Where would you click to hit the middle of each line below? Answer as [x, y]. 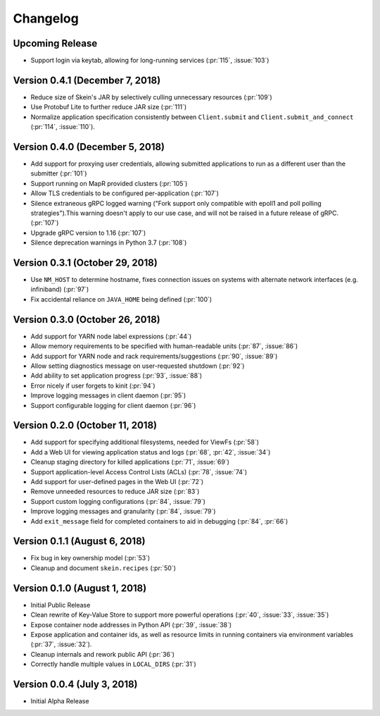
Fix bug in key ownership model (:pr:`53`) [90, 558]
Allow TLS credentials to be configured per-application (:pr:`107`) [125, 193]
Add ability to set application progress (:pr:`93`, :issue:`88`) [116, 376]
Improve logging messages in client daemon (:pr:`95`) [108, 395]
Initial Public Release [61, 605]
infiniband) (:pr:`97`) [60, 290]
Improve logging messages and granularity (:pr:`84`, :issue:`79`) [123, 512]
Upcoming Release [55, 43]
